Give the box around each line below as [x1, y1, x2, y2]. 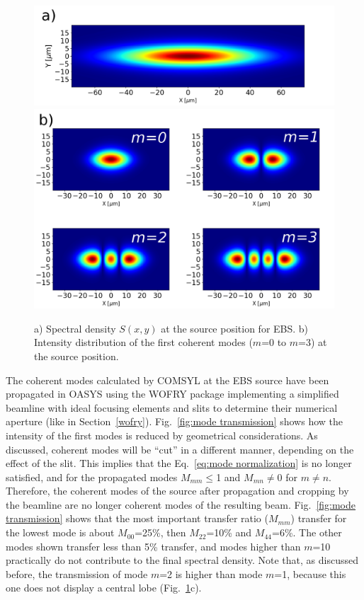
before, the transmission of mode [6, 566, 148, 581]
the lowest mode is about [6, 525, 115, 540]
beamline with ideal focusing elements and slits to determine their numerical [6, 400, 338, 415]
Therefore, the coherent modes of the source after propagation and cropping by [6, 483, 349, 498]
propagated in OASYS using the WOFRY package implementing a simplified [6, 386, 339, 401]
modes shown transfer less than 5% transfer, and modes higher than [6, 538, 301, 553]
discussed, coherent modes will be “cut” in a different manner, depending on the [6, 442, 354, 456]
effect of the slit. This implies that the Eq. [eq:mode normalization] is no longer [6, 456, 352, 471]
